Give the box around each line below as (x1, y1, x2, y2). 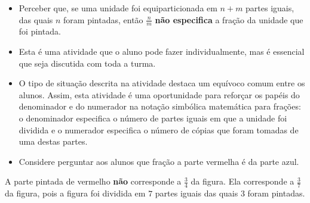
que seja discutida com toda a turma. (19, 57, 156, 69)
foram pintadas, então (63, 13, 143, 26)
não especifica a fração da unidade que (155, 13, 303, 26)
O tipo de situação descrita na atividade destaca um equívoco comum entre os (19, 77, 305, 89)
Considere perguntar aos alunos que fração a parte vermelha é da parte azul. (19, 155, 299, 167)
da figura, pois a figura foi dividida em (5, 187, 146, 199)
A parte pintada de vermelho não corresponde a (5, 175, 182, 188)
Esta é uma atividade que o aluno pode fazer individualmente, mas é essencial (19, 45, 305, 58)
